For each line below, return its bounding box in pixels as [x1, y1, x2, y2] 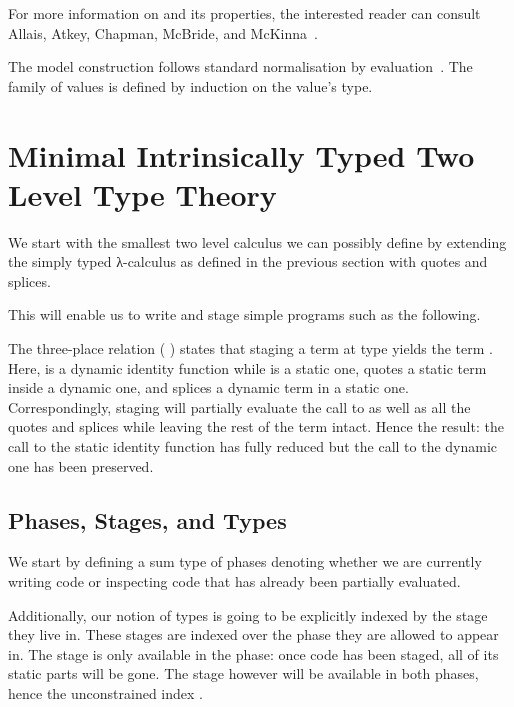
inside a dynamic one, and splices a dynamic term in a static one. [8, 377, 409, 398]
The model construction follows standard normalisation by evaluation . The [8, 56, 473, 77]
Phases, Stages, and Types [8, 504, 287, 535]
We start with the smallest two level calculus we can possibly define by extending [8, 231, 507, 252]
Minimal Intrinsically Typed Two [8, 134, 475, 175]
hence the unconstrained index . [8, 682, 203, 703]
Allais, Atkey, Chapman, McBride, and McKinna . [8, 22, 318, 43]
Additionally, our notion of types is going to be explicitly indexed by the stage [8, 604, 488, 625]
